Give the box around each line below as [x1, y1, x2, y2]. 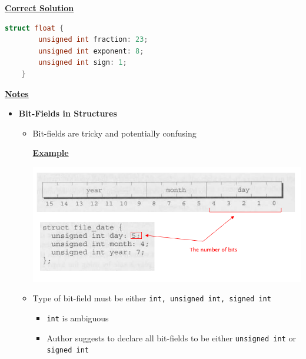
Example [32, 147, 69, 159]
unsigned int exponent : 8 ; [38, 46, 144, 55]
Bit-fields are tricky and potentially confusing [32, 127, 197, 139]
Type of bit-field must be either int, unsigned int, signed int [32, 292, 271, 304]
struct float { [5, 24, 64, 32]
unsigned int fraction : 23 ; [38, 35, 148, 44]
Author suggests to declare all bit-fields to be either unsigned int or [46, 331, 296, 344]
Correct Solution [5, 2, 74, 14]
